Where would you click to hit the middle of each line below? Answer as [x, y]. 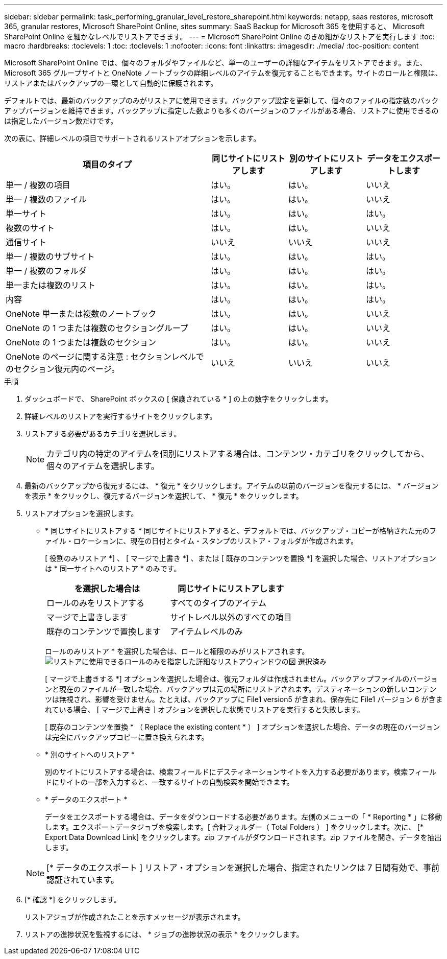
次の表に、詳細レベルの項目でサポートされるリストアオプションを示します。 [132, 138]
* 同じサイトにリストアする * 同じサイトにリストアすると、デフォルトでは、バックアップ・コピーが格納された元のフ [241, 531]
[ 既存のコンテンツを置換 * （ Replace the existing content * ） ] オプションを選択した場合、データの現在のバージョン [243, 727]
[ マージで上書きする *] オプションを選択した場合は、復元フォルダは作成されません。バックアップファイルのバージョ [242, 679]
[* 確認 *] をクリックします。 [73, 899]
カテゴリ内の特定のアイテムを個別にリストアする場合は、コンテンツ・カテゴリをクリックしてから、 [238, 454]
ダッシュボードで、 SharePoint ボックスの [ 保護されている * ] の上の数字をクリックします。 [179, 399]
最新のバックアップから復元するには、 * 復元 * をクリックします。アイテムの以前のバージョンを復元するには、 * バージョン [232, 486]
